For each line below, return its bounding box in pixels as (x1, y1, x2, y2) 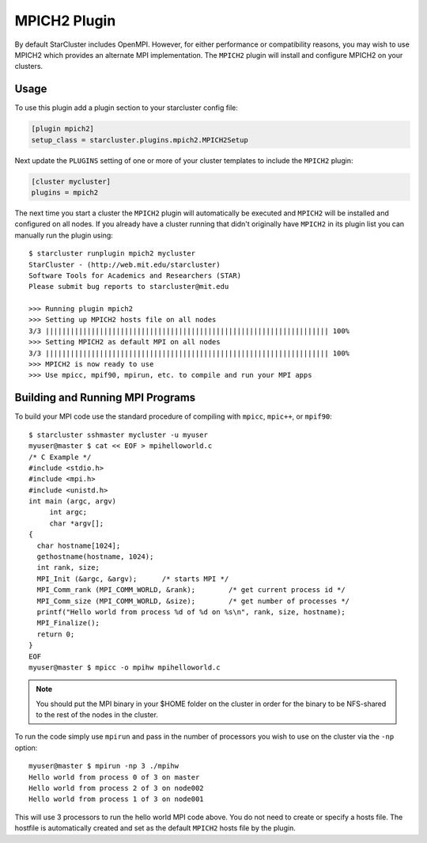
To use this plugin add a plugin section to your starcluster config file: (14, 103, 239, 112)
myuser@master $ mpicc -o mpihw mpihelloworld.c (28, 663, 221, 672)
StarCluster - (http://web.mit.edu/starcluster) (28, 260, 221, 269)
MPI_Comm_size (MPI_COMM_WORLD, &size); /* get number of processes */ (36, 596, 350, 606)
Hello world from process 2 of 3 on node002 (28, 784, 205, 793)
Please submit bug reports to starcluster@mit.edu (28, 282, 229, 291)
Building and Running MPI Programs (14, 391, 196, 404)
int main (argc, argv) (28, 497, 117, 506)
